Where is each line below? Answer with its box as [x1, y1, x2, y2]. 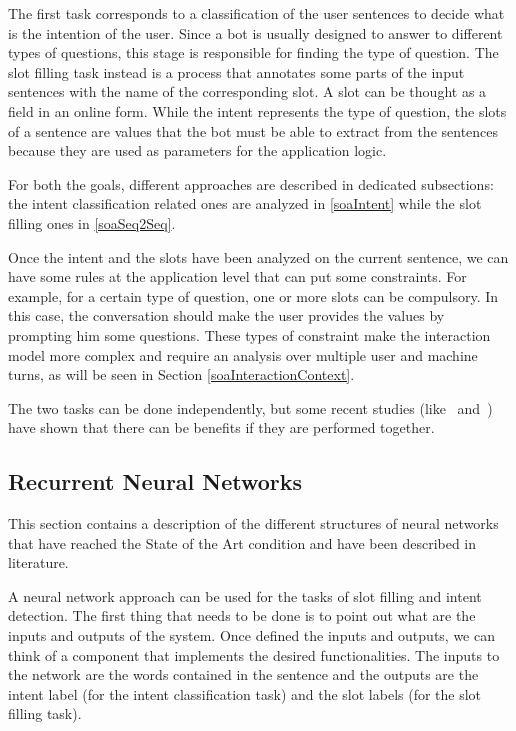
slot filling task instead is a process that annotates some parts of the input [8, 61, 465, 82]
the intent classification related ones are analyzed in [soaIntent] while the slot [8, 193, 482, 214]
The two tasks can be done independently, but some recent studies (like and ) [8, 397, 493, 418]
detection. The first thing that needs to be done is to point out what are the [8, 605, 476, 626]
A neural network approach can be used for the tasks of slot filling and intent [8, 585, 482, 606]
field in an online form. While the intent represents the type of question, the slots [8, 100, 507, 121]
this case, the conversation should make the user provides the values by [8, 305, 445, 326]
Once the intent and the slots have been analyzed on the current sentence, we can [8, 246, 509, 267]
